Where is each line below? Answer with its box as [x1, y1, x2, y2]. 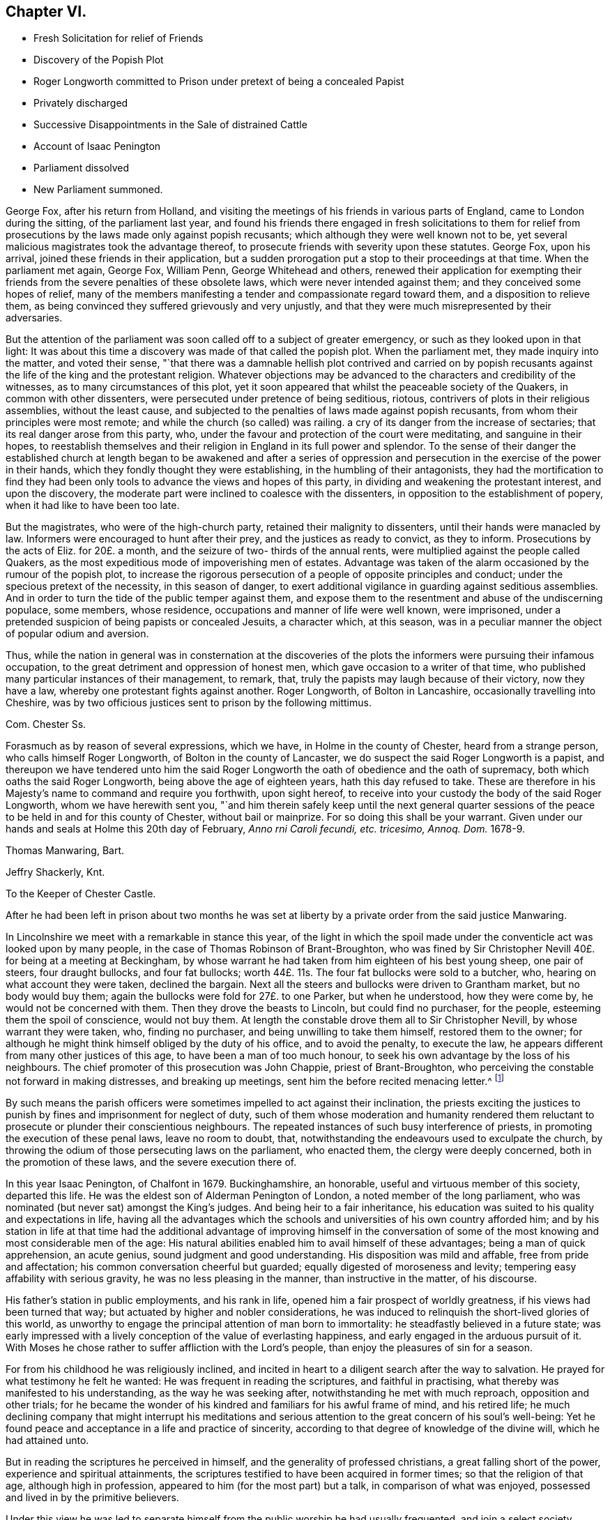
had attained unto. [6, 1434, 89, 1447]
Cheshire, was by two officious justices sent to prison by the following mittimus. [6, 697, 372, 709]
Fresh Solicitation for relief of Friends [33, 32, 204, 45]
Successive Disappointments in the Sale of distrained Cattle [33, 119, 307, 131]
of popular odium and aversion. [6, 628, 149, 640]
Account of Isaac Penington [33, 140, 161, 153]
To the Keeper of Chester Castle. [6, 888, 156, 900]
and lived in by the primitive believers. [6, 1491, 179, 1504]
